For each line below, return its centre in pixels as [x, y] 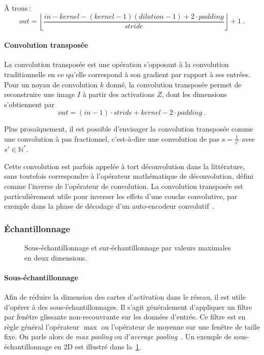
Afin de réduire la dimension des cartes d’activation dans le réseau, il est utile [125, 297]
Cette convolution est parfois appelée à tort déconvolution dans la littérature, [125, 166]
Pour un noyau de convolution [51, 84]
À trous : [18, 8]
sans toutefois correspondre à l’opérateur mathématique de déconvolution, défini [129, 176]
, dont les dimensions [194, 94]
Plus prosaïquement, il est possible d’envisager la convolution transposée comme [129, 129]
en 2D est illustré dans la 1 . [97, 346]
